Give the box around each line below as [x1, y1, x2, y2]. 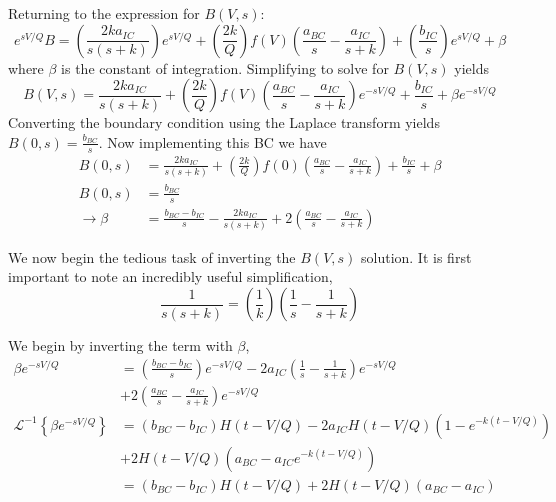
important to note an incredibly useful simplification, [8, 266, 333, 287]
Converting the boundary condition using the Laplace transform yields [8, 112, 440, 133]
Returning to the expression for [8, 3, 200, 23]
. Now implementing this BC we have [98, 131, 327, 152]
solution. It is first [361, 246, 472, 267]
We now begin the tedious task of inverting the [8, 246, 296, 267]
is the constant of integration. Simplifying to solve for [61, 57, 389, 78]
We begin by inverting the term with [8, 335, 233, 356]
